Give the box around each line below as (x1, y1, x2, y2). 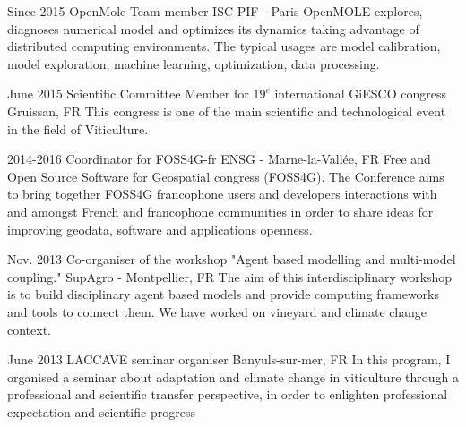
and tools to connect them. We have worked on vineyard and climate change (7, 302, 427, 320)
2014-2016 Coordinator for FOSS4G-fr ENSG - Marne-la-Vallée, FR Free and (7, 149, 431, 168)
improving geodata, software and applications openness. (7, 219, 313, 238)
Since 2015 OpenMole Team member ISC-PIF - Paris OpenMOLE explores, (7, 2, 423, 20)
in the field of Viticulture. (7, 119, 149, 138)
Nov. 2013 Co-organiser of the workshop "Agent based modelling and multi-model (7, 250, 456, 269)
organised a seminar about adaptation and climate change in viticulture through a (7, 367, 459, 386)
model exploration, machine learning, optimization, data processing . (7, 54, 380, 73)
